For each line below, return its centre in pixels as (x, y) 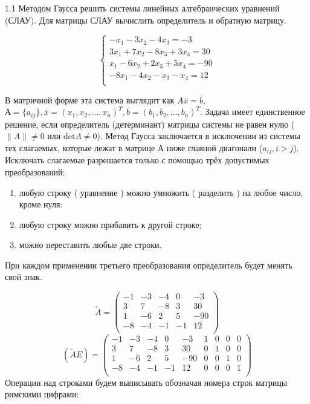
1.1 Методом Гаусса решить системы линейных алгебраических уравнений (142, 8)
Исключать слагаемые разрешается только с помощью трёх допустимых (137, 160)
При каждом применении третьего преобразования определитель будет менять (149, 265)
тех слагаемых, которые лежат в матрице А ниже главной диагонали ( (134, 147)
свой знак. (24, 277)
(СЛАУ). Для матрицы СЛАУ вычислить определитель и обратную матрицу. (146, 20)
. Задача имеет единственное (253, 112)
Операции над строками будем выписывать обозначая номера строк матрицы (146, 382)
